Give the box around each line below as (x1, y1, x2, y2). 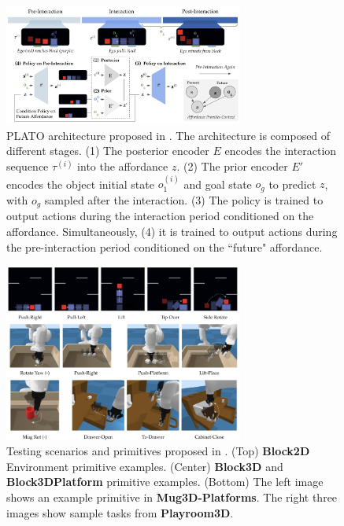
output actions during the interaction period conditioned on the (6, 208, 314, 224)
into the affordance (77, 158, 168, 175)
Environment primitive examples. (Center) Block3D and (6, 458, 283, 474)
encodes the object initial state (6, 175, 154, 192)
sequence (6, 158, 49, 175)
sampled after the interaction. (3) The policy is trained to (44, 191, 324, 208)
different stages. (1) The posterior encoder (6, 142, 209, 159)
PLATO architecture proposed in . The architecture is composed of (6, 127, 331, 143)
